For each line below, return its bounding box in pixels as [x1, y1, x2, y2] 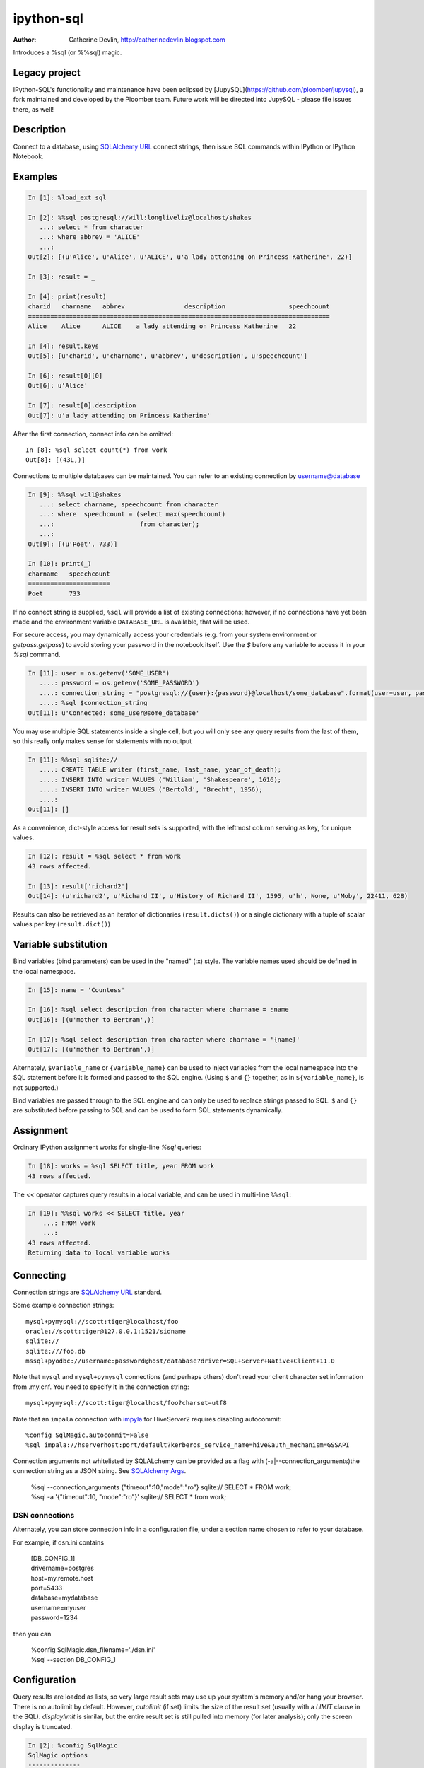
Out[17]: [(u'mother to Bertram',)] [28, 1045, 155, 1053]
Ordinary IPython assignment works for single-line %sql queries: [13, 1143, 201, 1152]
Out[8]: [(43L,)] [25, 456, 86, 464]
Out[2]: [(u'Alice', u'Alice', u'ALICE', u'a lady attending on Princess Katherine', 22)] [28, 253, 353, 261]
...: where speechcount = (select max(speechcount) [39, 510, 226, 518]
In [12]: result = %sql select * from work [28, 852, 182, 861]
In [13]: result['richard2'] [28, 882, 129, 890]
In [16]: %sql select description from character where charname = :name [28, 1006, 289, 1014]
